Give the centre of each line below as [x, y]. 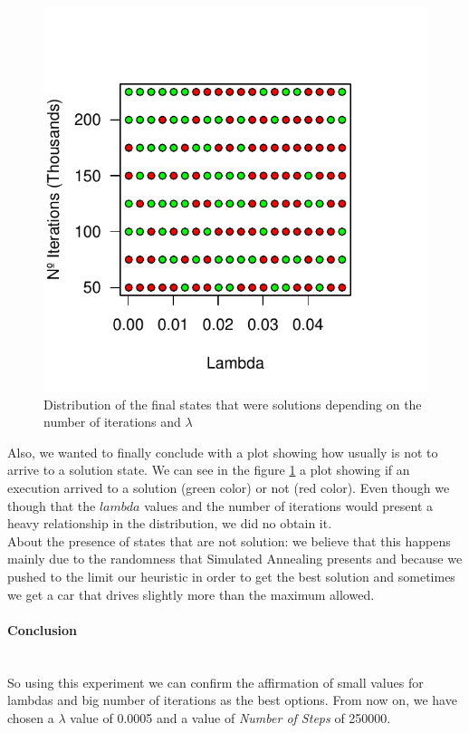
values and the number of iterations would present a [289, 505]
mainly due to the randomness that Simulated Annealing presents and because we [235, 559]
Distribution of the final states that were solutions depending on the [233, 404]
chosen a [31, 717]
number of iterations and [112, 422]
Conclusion [43, 629]
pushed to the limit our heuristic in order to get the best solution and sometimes [231, 576]
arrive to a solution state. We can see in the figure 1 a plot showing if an [209, 470]
